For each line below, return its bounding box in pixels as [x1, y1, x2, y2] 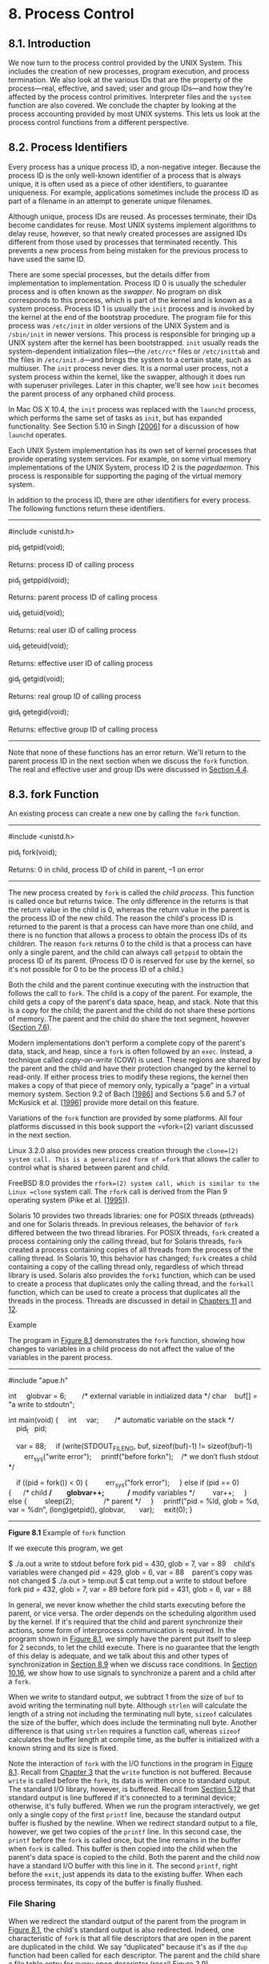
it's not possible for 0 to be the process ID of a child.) [8, 965, 184, 974]
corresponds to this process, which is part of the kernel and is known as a [8, 295, 252, 304]
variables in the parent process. [8, 1353, 113, 1362]
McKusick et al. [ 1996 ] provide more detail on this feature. [8, 1098, 199, 1107]
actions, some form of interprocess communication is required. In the [8, 1626, 237, 1635]
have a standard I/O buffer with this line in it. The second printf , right [8, 1861, 238, 1871]
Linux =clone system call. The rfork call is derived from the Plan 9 [8, 1187, 228, 1196]
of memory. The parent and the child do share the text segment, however [8, 1014, 250, 1024]
